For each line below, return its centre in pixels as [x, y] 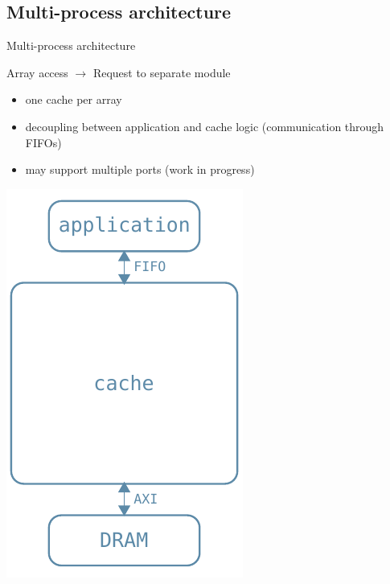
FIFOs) [43, 142]
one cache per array [74, 99]
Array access [37, 72]
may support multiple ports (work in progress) [140, 169]
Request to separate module [162, 72]
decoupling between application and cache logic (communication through [205, 126]
